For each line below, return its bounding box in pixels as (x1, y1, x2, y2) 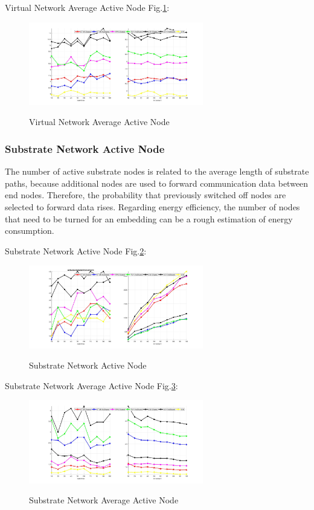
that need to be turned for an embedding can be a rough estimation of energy (5, 212, 293, 225)
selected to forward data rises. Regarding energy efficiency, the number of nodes (5, 201, 300, 213)
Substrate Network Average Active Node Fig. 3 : (5, 379, 178, 392)
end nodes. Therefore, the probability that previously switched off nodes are (5, 189, 286, 201)
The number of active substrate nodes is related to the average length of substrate (5, 165, 309, 178)
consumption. (5, 224, 54, 237)
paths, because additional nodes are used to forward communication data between (5, 176, 309, 189)
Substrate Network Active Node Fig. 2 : (5, 244, 147, 257)
